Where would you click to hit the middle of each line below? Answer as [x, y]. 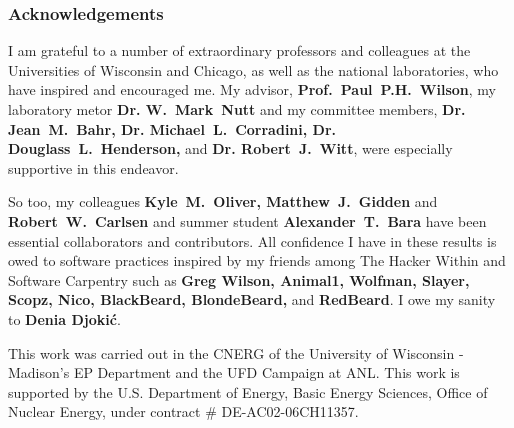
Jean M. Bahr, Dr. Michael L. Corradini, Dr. [172, 128]
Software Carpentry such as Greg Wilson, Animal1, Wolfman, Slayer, [239, 279]
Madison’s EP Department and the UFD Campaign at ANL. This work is [234, 372]
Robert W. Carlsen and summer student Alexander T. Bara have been [247, 220]
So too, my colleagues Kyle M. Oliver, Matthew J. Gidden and [223, 201]
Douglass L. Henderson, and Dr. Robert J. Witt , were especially [230, 148]
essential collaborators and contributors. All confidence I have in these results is [252, 240]
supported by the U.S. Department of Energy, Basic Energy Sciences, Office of [248, 391]
